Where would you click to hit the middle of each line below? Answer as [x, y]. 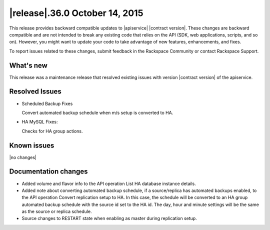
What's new [28, 65]
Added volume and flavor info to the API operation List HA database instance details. [109, 183]
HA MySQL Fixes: [40, 122]
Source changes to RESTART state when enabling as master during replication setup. [109, 218]
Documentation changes [48, 172]
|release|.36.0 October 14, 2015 [76, 13]
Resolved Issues [35, 92]
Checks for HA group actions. [52, 131]
